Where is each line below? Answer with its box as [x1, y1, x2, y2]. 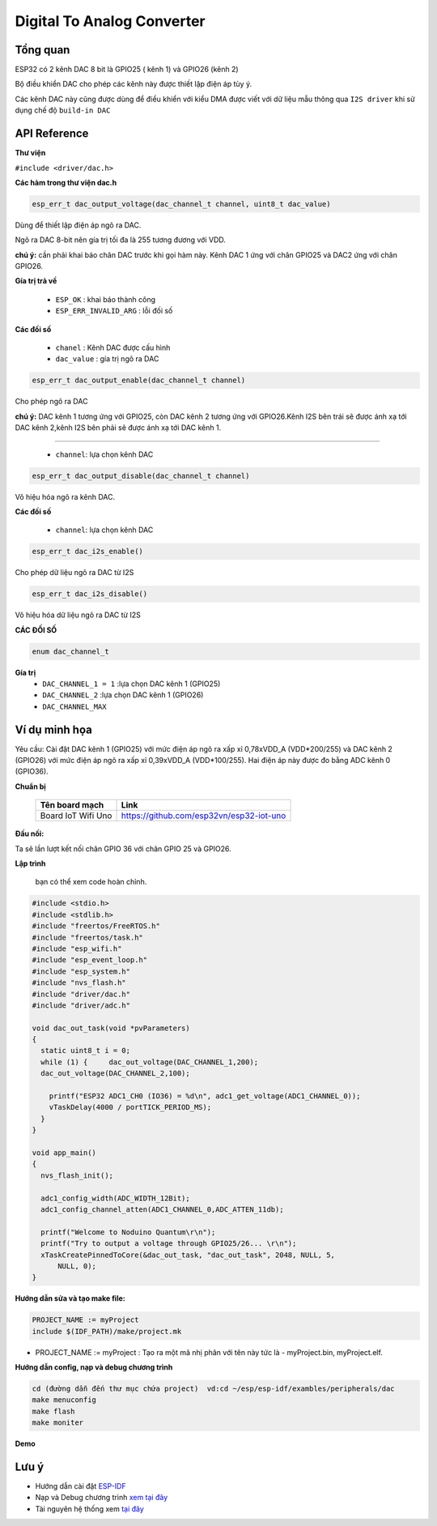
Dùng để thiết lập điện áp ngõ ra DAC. [15, 220, 142, 230]
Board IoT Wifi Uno [40, 810, 112, 821]
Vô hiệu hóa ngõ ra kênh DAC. [15, 492, 116, 501]
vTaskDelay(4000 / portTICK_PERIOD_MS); [49, 1102, 212, 1112]
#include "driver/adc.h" [32, 1000, 131, 1010]
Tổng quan [15, 43, 70, 57]
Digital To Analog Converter [15, 12, 206, 30]
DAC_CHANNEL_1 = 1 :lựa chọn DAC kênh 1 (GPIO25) [42, 679, 221, 688]
